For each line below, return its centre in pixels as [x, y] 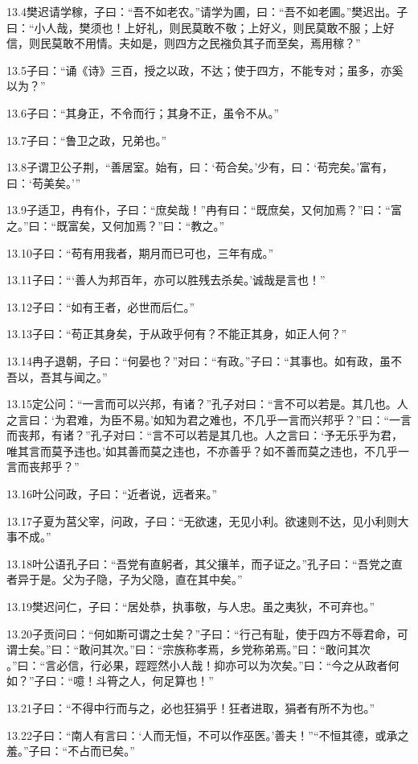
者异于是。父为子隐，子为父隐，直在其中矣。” [125, 579]
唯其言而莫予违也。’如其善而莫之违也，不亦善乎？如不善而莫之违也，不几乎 [202, 450]
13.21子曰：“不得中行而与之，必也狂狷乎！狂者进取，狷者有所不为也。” [191, 708]
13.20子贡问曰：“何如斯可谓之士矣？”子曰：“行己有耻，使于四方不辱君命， [202, 633]
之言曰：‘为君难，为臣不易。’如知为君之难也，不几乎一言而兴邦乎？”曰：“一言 [209, 419]
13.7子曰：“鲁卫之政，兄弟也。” [87, 140]
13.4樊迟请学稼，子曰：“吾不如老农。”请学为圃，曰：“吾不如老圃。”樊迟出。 [202, 11]
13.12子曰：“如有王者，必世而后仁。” [101, 306]
